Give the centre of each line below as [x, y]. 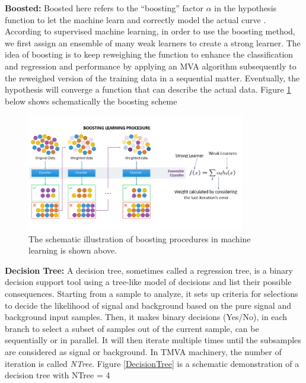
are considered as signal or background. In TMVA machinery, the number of [143, 351]
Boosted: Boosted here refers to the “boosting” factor [104, 8]
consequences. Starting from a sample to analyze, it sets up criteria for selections [152, 293]
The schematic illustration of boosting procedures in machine [140, 238]
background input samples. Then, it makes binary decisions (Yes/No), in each [146, 317]
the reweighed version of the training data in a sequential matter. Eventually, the [152, 77]
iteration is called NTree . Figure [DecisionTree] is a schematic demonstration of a [152, 363]
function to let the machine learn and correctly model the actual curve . [136, 19]
